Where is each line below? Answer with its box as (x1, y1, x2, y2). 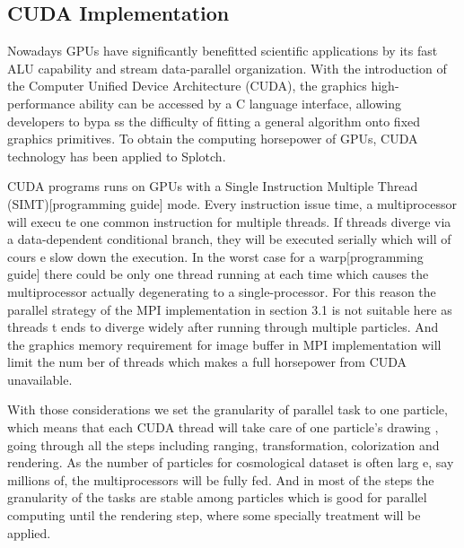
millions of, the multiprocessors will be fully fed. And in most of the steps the (7, 470, 434, 489)
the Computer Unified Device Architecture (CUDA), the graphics (7, 76, 367, 95)
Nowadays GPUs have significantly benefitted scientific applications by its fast (7, 41, 438, 60)
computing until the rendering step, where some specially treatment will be (7, 506, 421, 525)
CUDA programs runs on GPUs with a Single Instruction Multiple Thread (7, 177, 418, 196)
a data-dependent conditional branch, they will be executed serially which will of (7, 230, 451, 248)
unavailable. (7, 370, 73, 388)
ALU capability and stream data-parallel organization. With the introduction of (7, 58, 447, 77)
